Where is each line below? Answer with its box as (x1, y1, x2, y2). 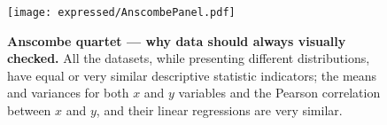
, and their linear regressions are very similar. (96, 101, 343, 120)
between (7, 101, 51, 120)
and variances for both (7, 83, 129, 102)
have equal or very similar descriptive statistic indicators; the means (7, 66, 377, 84)
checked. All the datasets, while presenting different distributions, (7, 49, 370, 67)
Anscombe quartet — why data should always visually (7, 31, 346, 50)
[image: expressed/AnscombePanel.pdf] (7, 6, 236, 19)
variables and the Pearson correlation (178, 83, 381, 102)
